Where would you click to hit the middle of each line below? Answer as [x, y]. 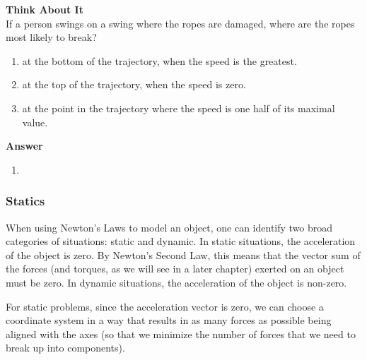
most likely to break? [51, 37]
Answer [24, 146]
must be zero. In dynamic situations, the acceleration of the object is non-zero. [176, 282]
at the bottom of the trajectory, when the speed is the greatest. [159, 60]
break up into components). [65, 348]
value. [35, 122]
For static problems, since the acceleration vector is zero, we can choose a [165, 306]
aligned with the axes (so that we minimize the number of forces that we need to [181, 334]
